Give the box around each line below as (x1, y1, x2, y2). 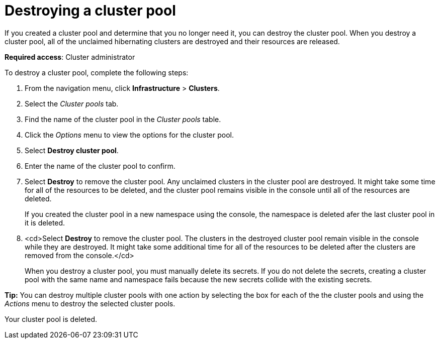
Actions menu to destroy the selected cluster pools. (5, 299, 175, 308)
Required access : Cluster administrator (5, 52, 135, 61)
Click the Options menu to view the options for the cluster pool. (25, 130, 234, 139)
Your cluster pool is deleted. (5, 314, 98, 323)
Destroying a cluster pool (5, 2, 176, 19)
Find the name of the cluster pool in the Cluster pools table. (25, 115, 221, 124)
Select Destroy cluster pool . (25, 146, 119, 155)
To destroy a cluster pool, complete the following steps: (5, 68, 189, 77)
